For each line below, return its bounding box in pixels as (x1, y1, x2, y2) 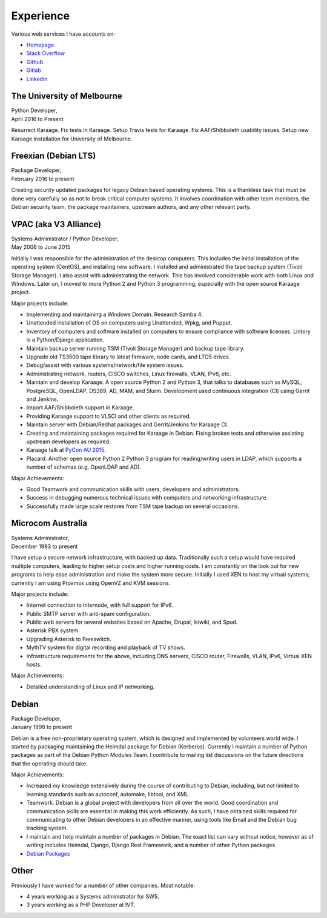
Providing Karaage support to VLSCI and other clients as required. (26, 412, 191, 420)
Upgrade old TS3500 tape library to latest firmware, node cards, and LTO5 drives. (26, 353, 231, 360)
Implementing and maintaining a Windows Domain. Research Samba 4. (26, 311, 203, 318)
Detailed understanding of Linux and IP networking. (26, 683, 155, 690)
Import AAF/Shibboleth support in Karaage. (26, 404, 134, 411)
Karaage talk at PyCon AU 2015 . (26, 446, 106, 454)
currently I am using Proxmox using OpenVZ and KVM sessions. (11, 579, 171, 587)
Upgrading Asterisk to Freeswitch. (26, 635, 111, 642)
